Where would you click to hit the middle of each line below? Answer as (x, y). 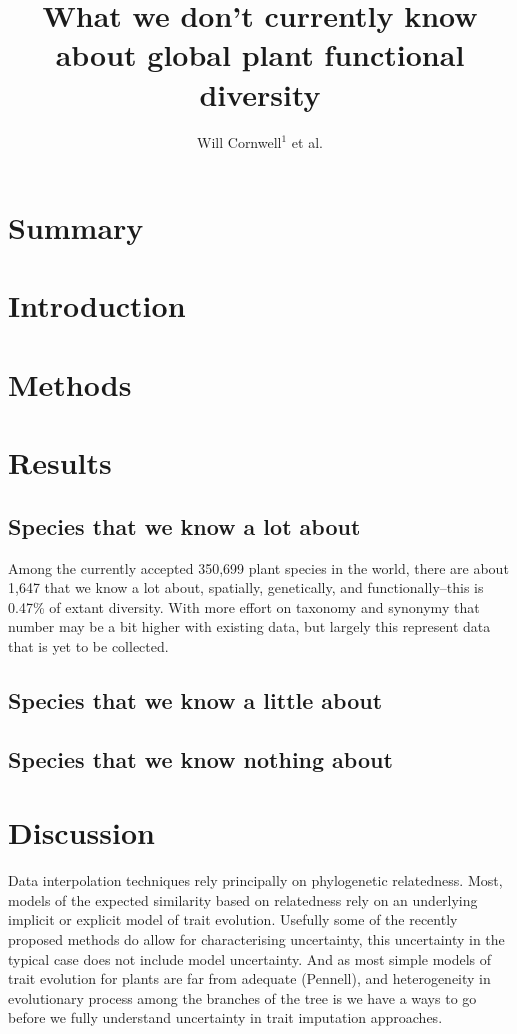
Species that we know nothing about (200, 758)
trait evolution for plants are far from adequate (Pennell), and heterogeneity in (249, 978)
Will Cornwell (239, 141)
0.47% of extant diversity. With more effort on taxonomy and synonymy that (244, 606)
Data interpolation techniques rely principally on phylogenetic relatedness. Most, (255, 880)
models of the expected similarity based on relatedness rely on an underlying (243, 899)
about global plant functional (260, 54)
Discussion (81, 832)
